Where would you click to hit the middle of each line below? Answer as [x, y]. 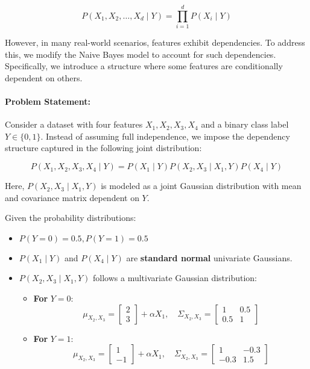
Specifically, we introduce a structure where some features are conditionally [144, 66]
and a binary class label [245, 124]
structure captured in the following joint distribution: [103, 148]
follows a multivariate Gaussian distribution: [175, 278]
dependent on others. [44, 77]
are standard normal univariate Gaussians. [209, 257]
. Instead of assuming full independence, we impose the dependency [165, 136]
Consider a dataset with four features [74, 124]
